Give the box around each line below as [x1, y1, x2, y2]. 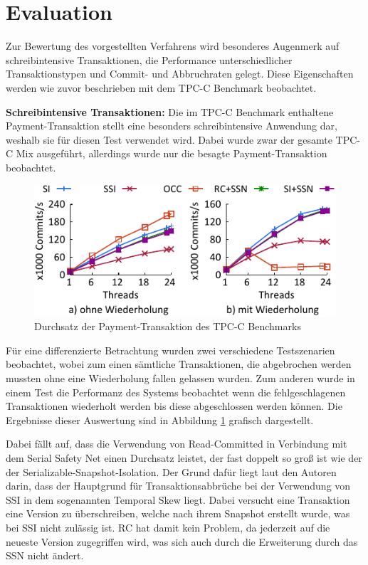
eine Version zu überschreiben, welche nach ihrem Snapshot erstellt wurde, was [6, 506, 350, 521]
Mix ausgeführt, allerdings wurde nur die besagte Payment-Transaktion [16, 146, 327, 161]
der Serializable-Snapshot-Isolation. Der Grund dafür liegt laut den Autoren [6, 464, 337, 479]
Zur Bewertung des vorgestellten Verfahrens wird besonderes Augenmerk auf [6, 38, 340, 53]
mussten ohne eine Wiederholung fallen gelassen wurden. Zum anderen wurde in [6, 370, 355, 385]
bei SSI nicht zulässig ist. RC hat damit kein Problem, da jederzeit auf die [6, 519, 330, 534]
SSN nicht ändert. [6, 548, 84, 563]
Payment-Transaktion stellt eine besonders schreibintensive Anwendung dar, [6, 118, 337, 133]
